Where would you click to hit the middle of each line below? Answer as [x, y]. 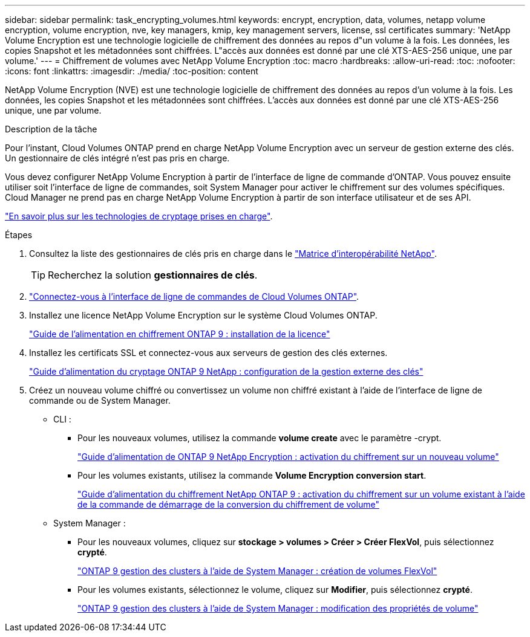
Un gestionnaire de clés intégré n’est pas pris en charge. [117, 158]
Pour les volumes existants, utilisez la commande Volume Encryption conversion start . [252, 475]
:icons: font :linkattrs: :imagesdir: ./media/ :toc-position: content [132, 71]
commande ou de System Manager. [100, 400]
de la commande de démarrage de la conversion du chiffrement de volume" [228, 504]
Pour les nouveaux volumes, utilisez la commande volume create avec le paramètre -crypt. [260, 438]
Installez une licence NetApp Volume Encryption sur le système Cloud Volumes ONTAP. [203, 315]
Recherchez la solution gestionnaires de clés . [153, 275]
